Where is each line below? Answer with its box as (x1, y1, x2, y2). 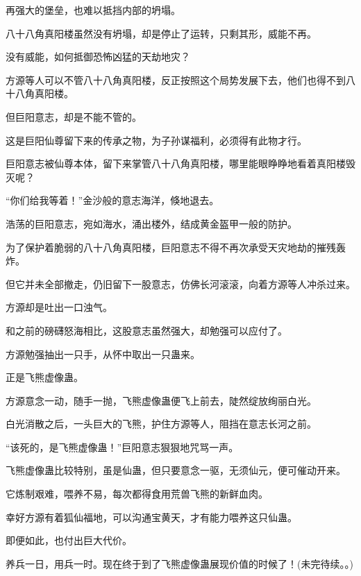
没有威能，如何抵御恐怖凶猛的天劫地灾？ (6, 49, 190, 64)
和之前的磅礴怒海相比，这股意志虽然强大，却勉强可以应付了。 (6, 323, 287, 337)
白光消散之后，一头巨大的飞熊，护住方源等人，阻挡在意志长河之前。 (6, 416, 317, 431)
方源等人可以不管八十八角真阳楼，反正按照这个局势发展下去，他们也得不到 (6, 72, 346, 87)
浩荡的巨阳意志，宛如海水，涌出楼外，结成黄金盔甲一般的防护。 (6, 216, 297, 230)
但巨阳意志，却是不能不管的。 (6, 109, 142, 124)
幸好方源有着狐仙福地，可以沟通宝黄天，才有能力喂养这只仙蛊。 (6, 509, 297, 524)
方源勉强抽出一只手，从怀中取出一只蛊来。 (6, 346, 200, 361)
